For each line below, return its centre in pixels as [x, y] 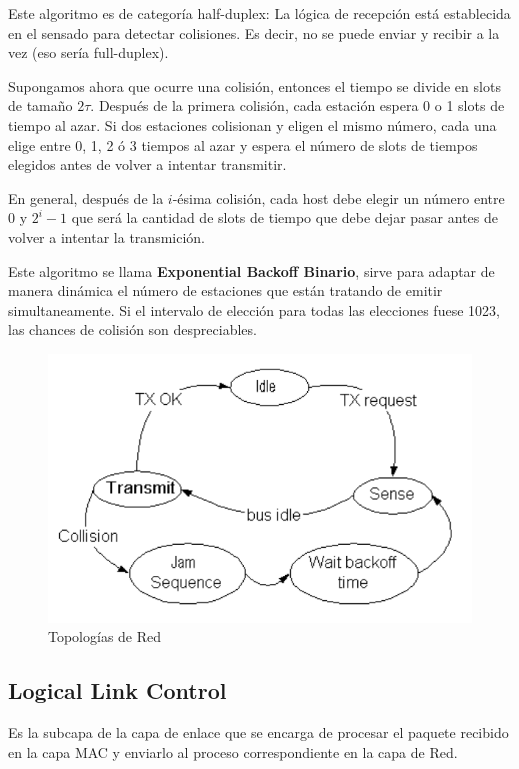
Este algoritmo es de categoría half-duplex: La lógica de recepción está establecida [259, 13]
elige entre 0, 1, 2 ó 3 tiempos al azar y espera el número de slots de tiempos [243, 144]
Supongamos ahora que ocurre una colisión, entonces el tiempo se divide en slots [254, 85]
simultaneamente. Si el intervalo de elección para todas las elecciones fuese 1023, [254, 309]
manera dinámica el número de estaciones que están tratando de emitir [225, 290]
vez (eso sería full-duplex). [88, 52]
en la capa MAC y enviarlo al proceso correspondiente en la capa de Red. [233, 751]
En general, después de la [86, 197]
